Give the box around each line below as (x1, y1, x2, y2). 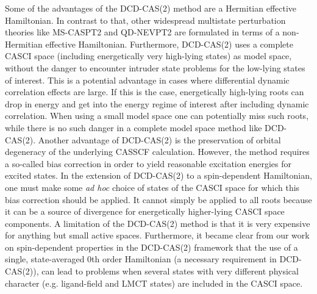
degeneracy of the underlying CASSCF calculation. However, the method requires (5, 145, 310, 158)
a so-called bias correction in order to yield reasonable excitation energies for (5, 157, 291, 170)
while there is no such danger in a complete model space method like (5, 121, 262, 134)
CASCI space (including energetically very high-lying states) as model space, (5, 49, 292, 62)
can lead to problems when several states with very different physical (41, 265, 299, 278)
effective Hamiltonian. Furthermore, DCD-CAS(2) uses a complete (45, 37, 293, 50)
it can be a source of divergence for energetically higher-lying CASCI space (5, 205, 285, 218)
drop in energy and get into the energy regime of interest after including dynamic (5, 97, 309, 110)
